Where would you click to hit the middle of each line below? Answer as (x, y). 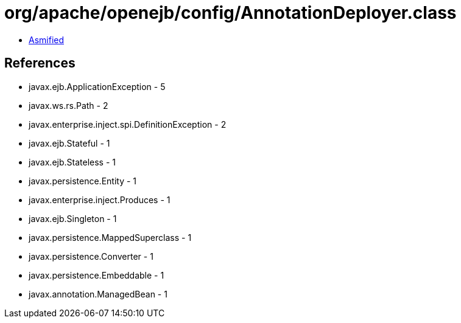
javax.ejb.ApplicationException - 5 (97, 86)
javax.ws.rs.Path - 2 (69, 105)
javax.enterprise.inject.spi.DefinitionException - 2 (128, 124)
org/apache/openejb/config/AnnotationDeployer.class (230, 13)
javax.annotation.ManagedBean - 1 (98, 294)
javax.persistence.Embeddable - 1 (97, 275)
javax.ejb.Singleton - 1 (73, 218)
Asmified (47, 40)
